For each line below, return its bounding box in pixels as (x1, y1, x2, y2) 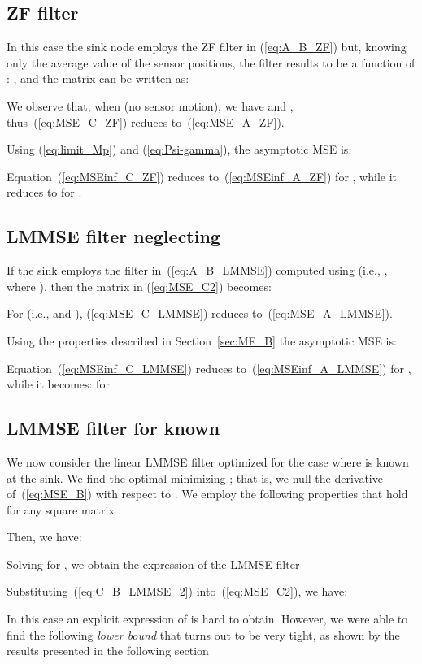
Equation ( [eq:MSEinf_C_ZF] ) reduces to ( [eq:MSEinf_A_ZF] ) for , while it (7, 167, 397, 184)
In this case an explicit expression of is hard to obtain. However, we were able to (7, 610, 408, 627)
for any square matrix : (7, 501, 122, 518)
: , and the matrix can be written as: (7, 70, 189, 87)
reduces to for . (7, 184, 82, 201)
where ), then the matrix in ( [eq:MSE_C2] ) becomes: (7, 277, 272, 294)
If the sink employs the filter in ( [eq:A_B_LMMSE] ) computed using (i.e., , (7, 262, 388, 279)
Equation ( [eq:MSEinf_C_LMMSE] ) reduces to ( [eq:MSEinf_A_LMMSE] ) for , (7, 359, 411, 376)
